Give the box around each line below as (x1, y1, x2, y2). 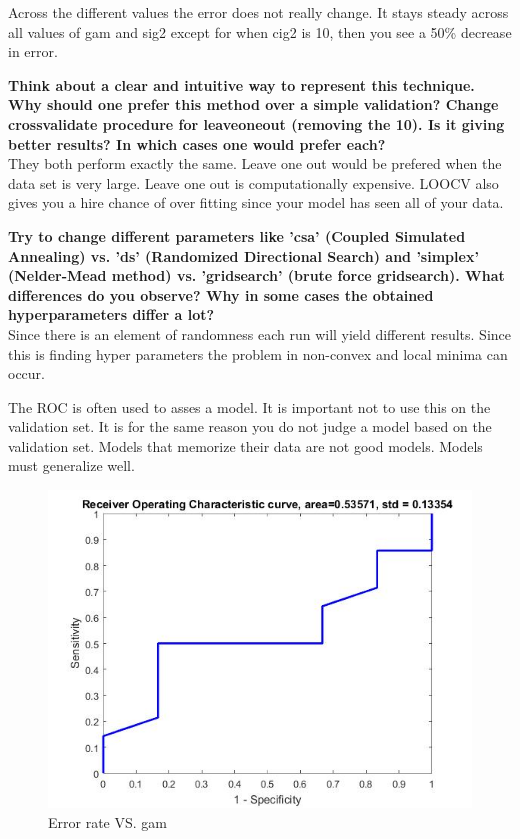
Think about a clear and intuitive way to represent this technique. (8, 74, 475, 95)
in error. (8, 41, 58, 62)
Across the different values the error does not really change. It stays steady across (8, 2, 509, 22)
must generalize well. (8, 455, 135, 476)
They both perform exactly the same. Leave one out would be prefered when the (8, 153, 502, 174)
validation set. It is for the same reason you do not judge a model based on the (8, 416, 492, 437)
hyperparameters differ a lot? (8, 304, 215, 325)
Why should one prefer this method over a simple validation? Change (8, 94, 499, 115)
